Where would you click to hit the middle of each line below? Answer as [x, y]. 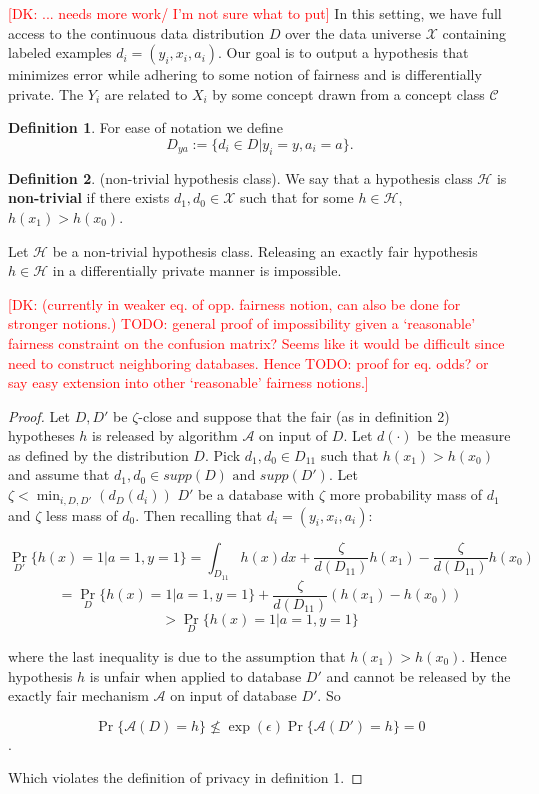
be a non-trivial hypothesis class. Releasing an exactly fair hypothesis [265, 250]
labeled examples [60, 52]
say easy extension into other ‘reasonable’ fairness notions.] [188, 382]
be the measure [464, 435]
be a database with [256, 494]
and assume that [59, 474]
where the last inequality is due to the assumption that [177, 656]
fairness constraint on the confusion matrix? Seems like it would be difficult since [256, 342]
